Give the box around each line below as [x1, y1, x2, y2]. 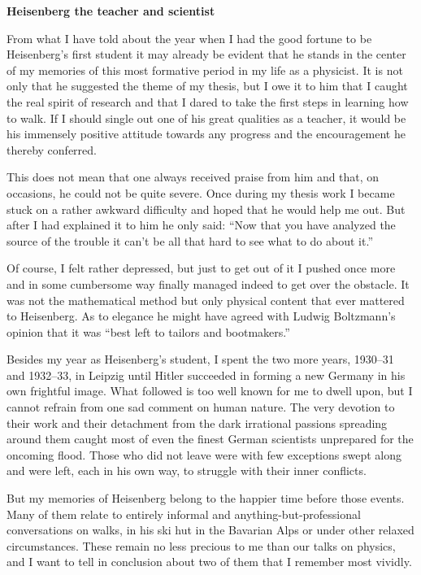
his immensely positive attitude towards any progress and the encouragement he [7, 125, 406, 142]
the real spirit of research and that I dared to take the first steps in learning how [7, 93, 409, 110]
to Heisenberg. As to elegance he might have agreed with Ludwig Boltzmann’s [7, 307, 396, 325]
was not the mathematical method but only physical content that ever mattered [7, 291, 405, 308]
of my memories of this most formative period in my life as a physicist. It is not [7, 61, 403, 78]
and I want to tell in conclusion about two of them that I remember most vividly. [7, 553, 412, 570]
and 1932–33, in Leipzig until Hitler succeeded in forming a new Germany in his [7, 366, 406, 383]
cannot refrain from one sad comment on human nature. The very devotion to [7, 399, 395, 416]
